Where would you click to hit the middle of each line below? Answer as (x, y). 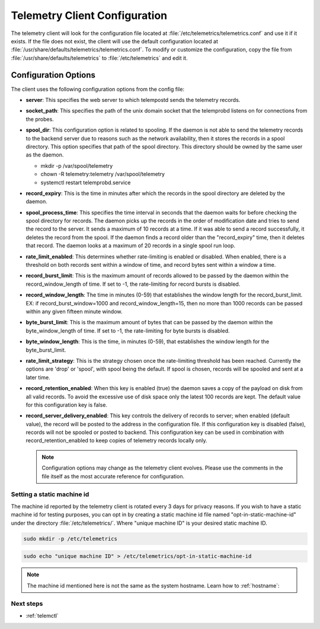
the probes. (40, 119)
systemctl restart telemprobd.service (86, 182)
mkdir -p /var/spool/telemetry (77, 165)
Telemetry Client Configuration (89, 15)
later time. (38, 377)
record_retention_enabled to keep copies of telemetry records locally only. (116, 440)
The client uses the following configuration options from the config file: (98, 89)
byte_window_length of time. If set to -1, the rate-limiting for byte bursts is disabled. (128, 331)
